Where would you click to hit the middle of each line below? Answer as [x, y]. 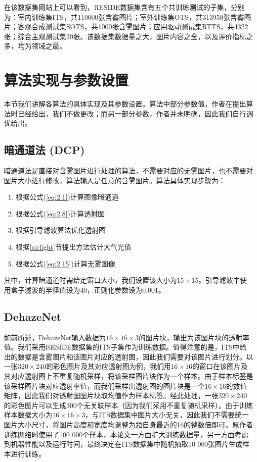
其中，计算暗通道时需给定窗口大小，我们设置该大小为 [90, 280]
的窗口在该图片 [217, 366]
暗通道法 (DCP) [44, 150]
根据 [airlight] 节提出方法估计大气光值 [73, 247]
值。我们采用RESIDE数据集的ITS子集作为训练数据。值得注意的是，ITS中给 [125, 347]
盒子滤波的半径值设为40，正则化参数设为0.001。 [88, 289]
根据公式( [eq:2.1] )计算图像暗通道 [67, 197]
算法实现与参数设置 [66, 80]
